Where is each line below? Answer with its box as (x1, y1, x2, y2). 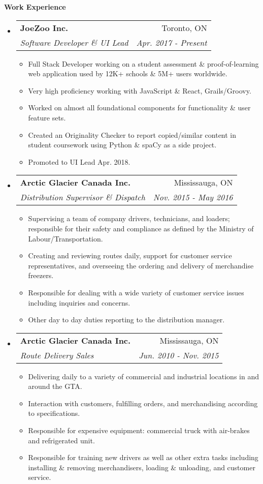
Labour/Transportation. (28, 233, 103, 244)
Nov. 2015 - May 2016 (153, 191, 233, 203)
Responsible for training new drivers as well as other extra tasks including (28, 452, 258, 463)
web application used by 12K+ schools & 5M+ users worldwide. (28, 68, 227, 79)
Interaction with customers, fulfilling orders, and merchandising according (28, 398, 258, 408)
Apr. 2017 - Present (136, 36, 207, 48)
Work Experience (4, 2, 66, 12)
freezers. (28, 270, 54, 281)
